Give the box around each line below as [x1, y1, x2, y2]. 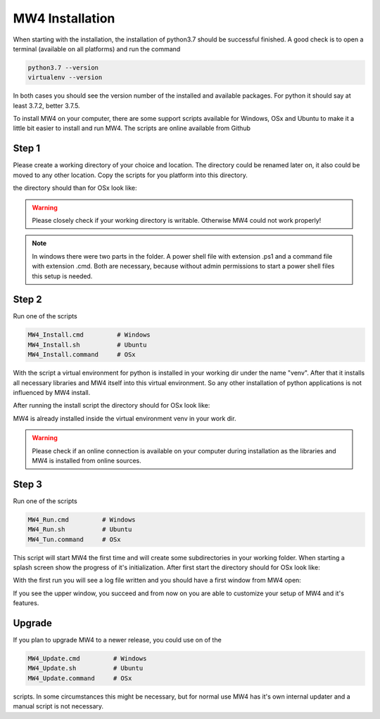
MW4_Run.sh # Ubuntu [27, 526, 132, 533]
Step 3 [13, 478, 42, 490]
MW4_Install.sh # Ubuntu [27, 341, 147, 349]
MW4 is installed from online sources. [32, 456, 142, 465]
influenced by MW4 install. [13, 388, 91, 396]
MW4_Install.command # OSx [27, 351, 137, 358]
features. [13, 599, 39, 607]
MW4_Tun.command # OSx [27, 535, 121, 543]
